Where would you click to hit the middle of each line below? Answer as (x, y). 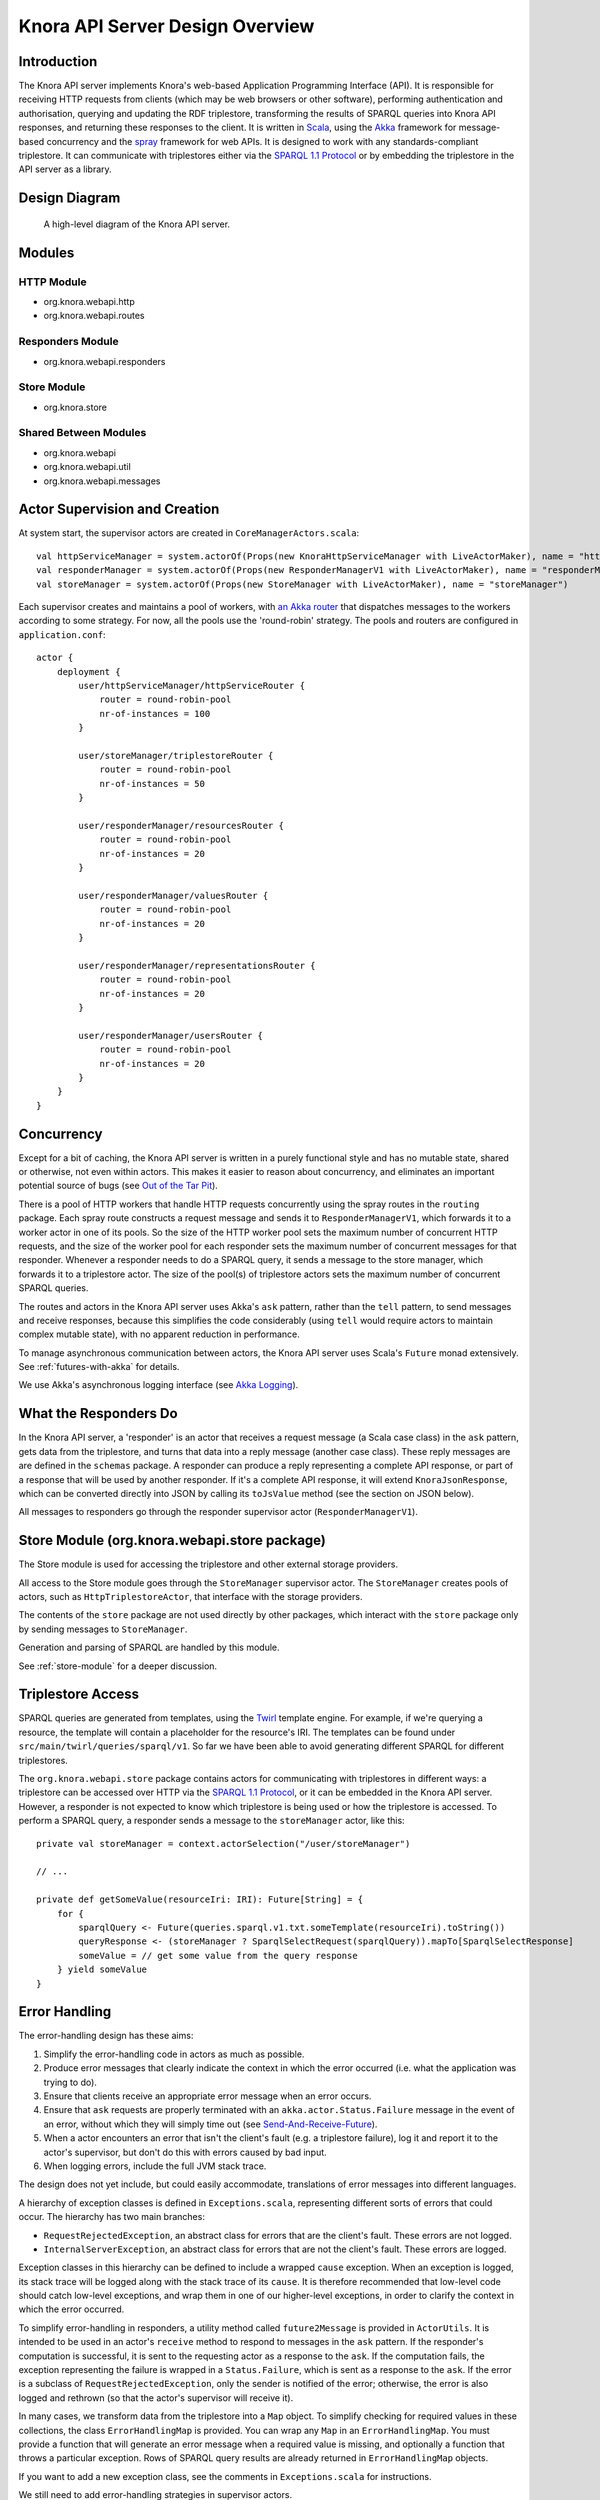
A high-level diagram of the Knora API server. (136, 224)
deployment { (88, 671)
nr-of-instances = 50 (152, 783)
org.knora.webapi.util (87, 467)
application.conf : (62, 634)
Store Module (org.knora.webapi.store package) (172, 1540)
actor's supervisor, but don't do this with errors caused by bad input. (185, 2152)
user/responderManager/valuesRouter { (173, 895)
